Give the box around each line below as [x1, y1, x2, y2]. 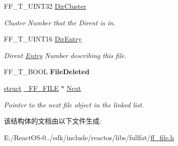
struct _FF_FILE [4, 83, 59, 93]
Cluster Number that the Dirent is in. [4, 17, 116, 27]
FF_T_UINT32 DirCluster [4, 1, 86, 11]
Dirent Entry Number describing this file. [4, 50, 127, 60]
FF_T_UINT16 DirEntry [4, 34, 82, 44]
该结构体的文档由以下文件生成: [4, 116, 101, 126]
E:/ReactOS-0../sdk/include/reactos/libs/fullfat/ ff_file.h [4, 132, 174, 142]
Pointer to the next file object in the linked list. [4, 99, 144, 109]
